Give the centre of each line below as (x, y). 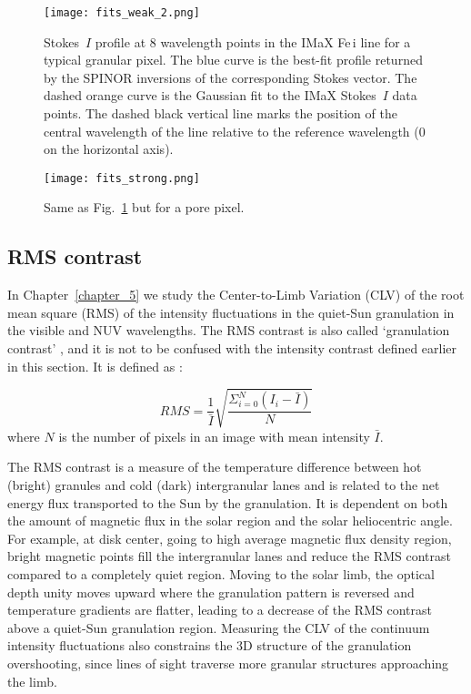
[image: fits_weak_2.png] (122, 13)
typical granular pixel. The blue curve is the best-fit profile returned (233, 60)
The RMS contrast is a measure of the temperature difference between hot (215, 467)
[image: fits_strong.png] (122, 178)
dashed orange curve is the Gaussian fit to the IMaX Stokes (210, 95)
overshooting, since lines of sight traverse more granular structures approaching (228, 663)
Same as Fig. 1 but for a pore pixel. (144, 207)
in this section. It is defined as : (95, 366)
